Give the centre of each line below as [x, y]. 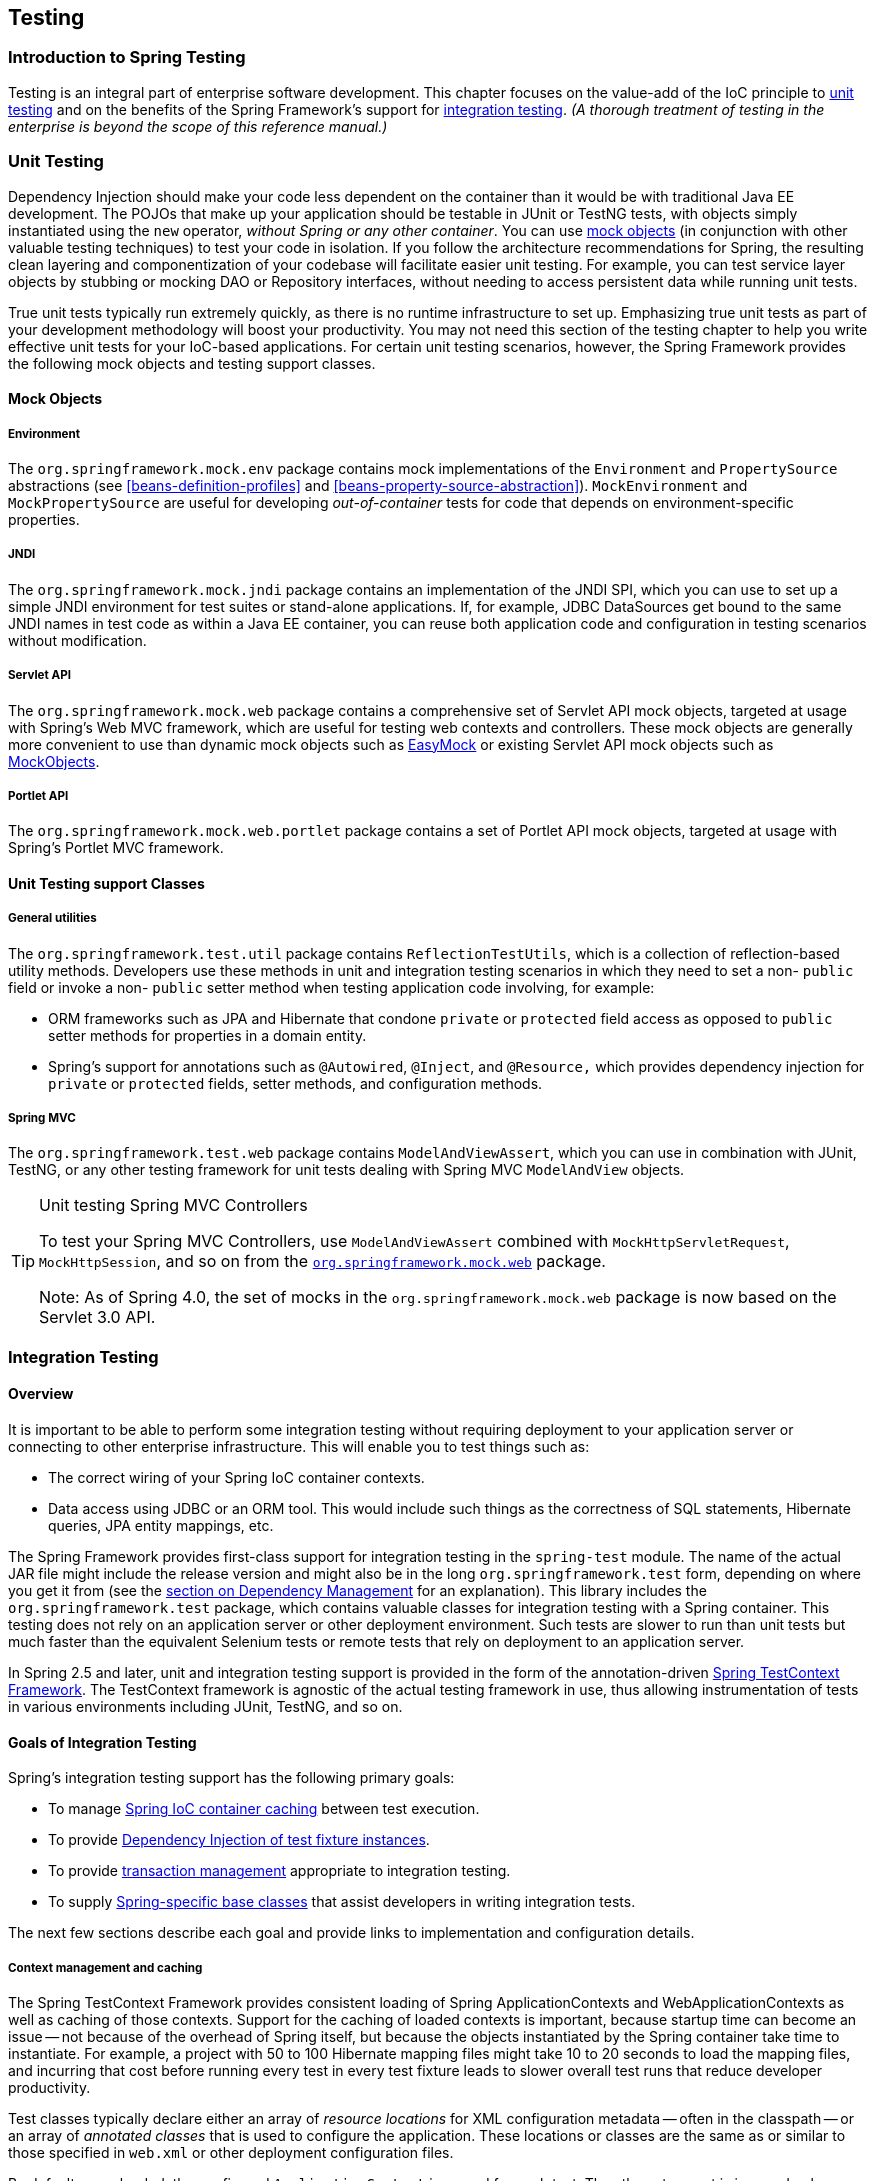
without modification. [77, 640]
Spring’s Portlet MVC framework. [116, 848]
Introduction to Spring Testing [127, 57]
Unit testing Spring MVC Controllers [173, 1205]
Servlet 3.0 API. [97, 1317]
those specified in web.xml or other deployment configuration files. [231, 2153]
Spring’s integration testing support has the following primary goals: [231, 1778]
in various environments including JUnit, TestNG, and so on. [205, 1707]
